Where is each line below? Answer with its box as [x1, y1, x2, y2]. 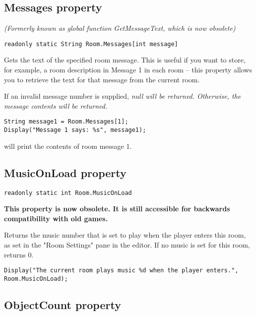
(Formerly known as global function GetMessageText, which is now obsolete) [4, 23, 236, 33]
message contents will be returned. [4, 100, 108, 111]
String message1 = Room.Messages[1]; [4, 118, 128, 126]
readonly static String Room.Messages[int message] [4, 40, 178, 48]
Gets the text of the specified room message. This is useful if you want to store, [4, 55, 246, 65]
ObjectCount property [4, 297, 121, 312]
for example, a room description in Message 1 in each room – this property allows [4, 64, 252, 75]
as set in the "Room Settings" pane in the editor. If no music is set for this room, [4, 239, 250, 250]
